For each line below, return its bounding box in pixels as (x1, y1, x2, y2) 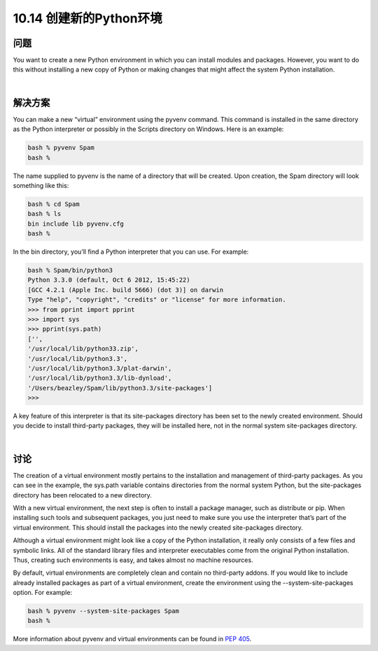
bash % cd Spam (27, 200, 80, 208)
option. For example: (13, 589, 73, 597)
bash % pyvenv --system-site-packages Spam (27, 607, 180, 615)
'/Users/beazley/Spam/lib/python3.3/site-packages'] (27, 384, 213, 392)
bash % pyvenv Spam (27, 144, 94, 152)
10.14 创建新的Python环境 (13, 11, 162, 26)
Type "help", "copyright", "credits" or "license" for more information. (27, 296, 286, 304)
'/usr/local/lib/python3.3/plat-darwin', (27, 364, 172, 372)
